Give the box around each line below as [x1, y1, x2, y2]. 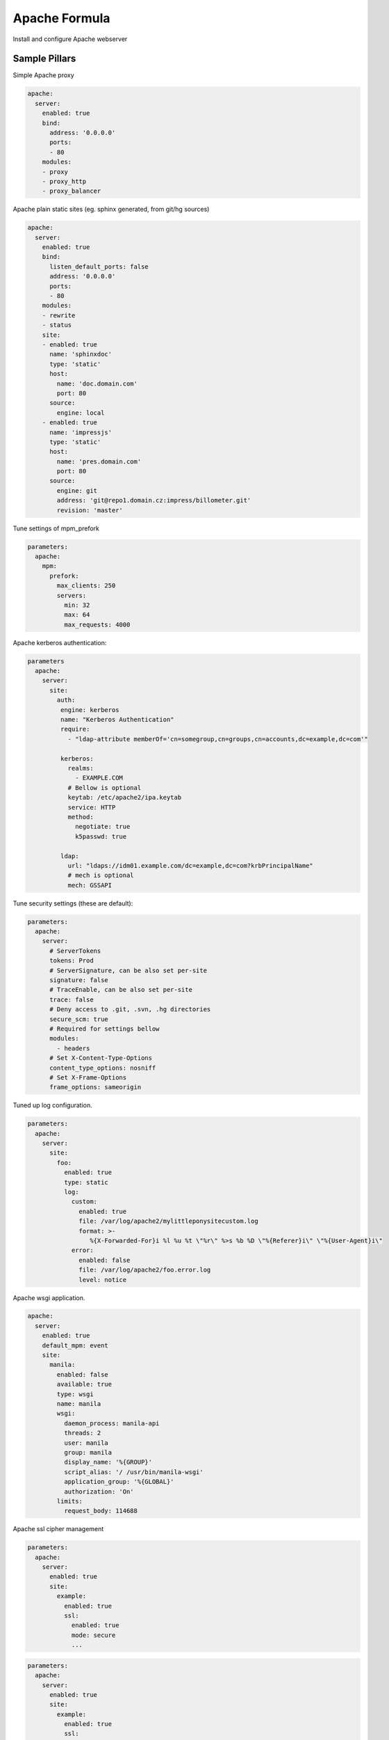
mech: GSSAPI [67, 881, 113, 889]
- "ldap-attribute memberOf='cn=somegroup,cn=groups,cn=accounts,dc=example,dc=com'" [67, 735, 368, 743]
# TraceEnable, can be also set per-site [49, 986, 192, 994]
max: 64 [63, 611, 90, 619]
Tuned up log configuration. [13, 1101, 93, 1109]
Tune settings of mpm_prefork [13, 524, 100, 532]
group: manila [63, 1448, 113, 1456]
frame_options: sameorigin [49, 1083, 142, 1091]
